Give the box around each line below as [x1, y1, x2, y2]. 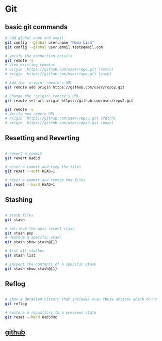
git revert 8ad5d [5, 156, 40, 161]
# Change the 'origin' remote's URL [5, 93, 79, 98]
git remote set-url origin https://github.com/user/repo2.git [5, 98, 133, 103]
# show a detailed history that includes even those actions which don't [5, 297, 158, 302]
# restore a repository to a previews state [5, 310, 97, 315]
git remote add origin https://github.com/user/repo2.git [5, 85, 125, 90]
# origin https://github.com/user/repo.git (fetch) [5, 67, 114, 72]
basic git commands [5, 23, 68, 31]
